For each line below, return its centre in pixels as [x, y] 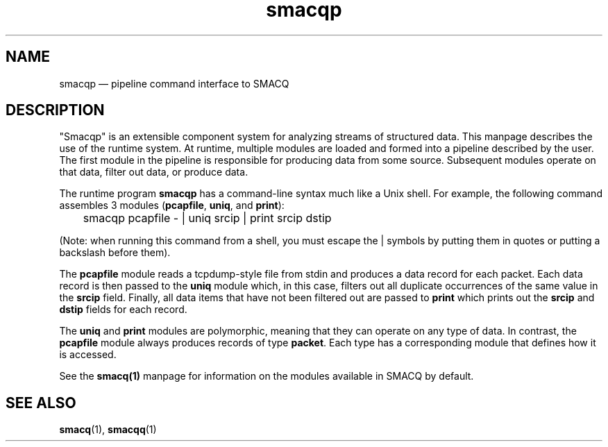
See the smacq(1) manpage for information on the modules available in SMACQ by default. [267, 376]
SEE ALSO [41, 403]
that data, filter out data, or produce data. [154, 172]
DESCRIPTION [55, 110]
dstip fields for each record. [123, 310]
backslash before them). [115, 253]
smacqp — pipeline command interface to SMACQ [174, 83]
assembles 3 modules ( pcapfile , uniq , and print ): [172, 205]
